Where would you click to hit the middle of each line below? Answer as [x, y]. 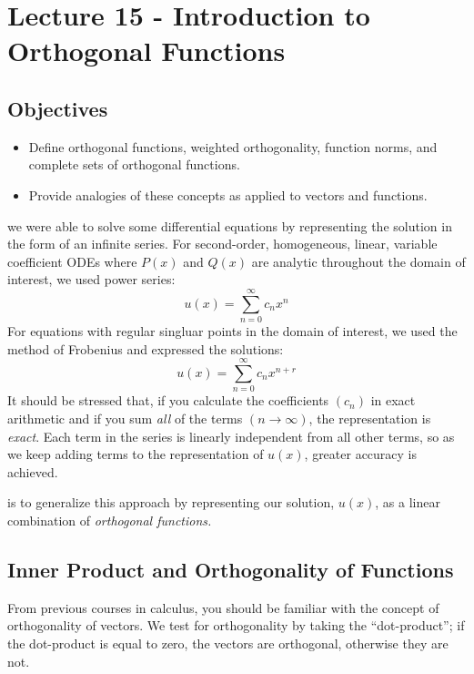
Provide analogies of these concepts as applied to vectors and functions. [228, 194]
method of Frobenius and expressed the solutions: [146, 348]
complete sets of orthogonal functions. [134, 164]
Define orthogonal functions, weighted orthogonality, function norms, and [233, 146]
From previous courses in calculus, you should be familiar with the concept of [223, 607]
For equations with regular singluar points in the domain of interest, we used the [232, 331]
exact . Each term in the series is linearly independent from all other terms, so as [231, 436]
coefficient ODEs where [72, 261]
